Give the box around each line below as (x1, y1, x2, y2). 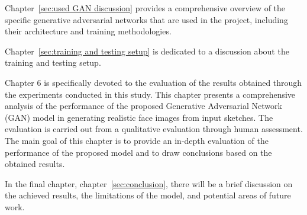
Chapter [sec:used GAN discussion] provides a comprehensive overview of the (5, 2, 286, 14)
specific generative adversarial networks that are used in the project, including (5, 13, 288, 25)
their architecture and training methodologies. (5, 25, 172, 37)
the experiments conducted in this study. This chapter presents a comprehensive (5, 88, 296, 100)
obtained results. (5, 158, 65, 170)
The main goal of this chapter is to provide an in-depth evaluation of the (5, 134, 269, 146)
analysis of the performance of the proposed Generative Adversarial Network (5, 100, 282, 112)
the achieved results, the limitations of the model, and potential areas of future (5, 189, 291, 201)
